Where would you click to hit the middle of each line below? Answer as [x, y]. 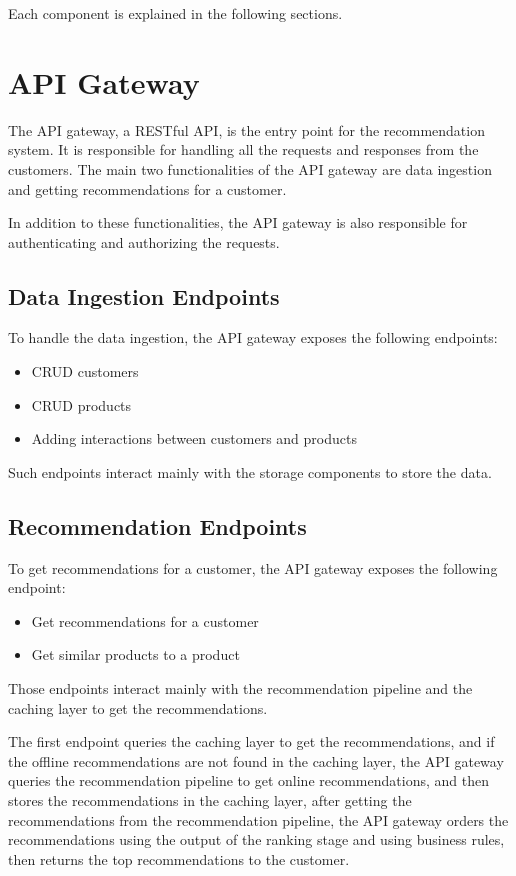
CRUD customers [85, 371]
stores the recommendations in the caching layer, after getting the [210, 800]
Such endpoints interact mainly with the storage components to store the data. [250, 471]
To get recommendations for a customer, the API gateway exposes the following [253, 567]
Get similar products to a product [135, 654]
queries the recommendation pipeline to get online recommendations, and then [248, 780]
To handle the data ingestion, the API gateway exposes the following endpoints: [253, 337]
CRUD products [81, 404]
